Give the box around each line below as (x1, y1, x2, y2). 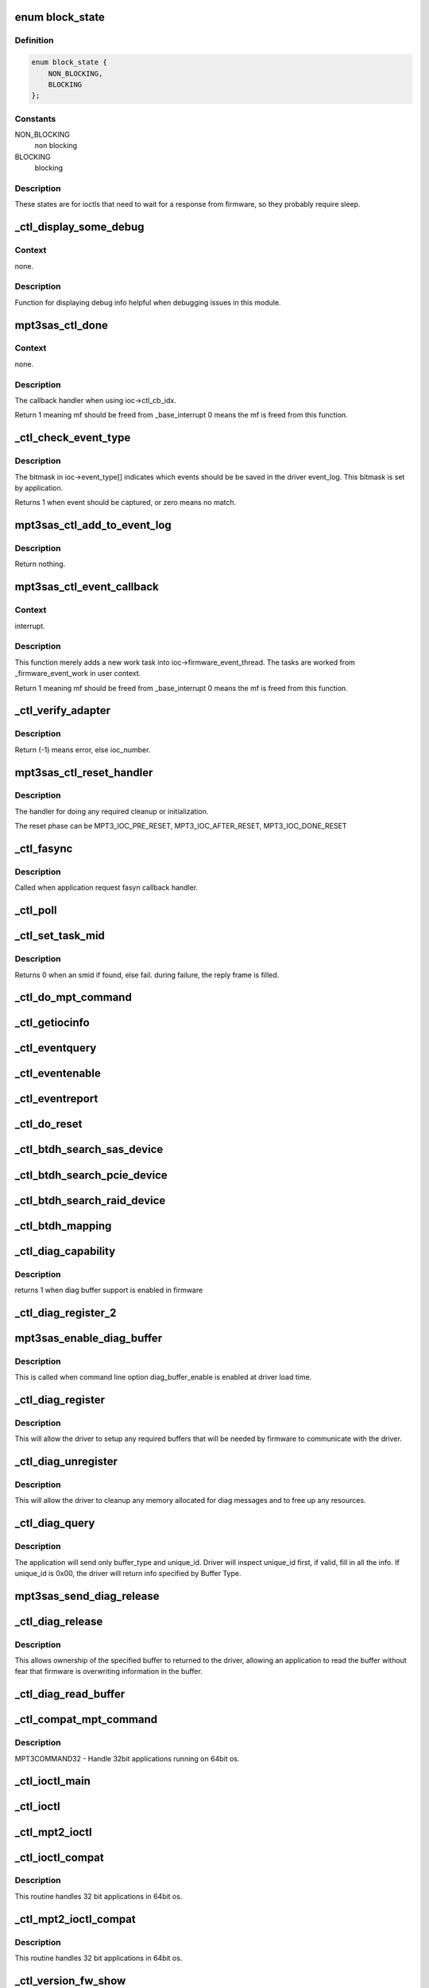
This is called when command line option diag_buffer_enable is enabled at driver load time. (14, 1373, 312, 1382)
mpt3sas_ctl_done (14, 318, 109, 332)
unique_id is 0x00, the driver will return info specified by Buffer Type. (14, 1568, 242, 1578)
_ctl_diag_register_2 (14, 1306, 117, 1319)
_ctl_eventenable (14, 1066, 101, 1081)
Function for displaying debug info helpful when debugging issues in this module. (14, 297, 281, 307)
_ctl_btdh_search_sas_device (14, 1143, 164, 1156)
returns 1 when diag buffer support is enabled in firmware (14, 1285, 203, 1295)
